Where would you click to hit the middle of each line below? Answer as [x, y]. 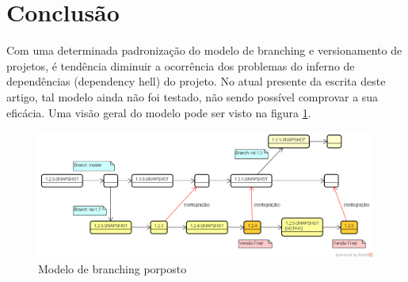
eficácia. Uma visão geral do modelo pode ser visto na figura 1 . [159, 112]
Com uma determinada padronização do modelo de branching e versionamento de [204, 50]
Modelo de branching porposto [112, 269]
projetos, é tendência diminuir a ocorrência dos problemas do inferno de [181, 65]
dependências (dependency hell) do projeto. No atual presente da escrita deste [196, 81]
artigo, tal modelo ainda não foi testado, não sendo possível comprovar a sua [193, 96]
